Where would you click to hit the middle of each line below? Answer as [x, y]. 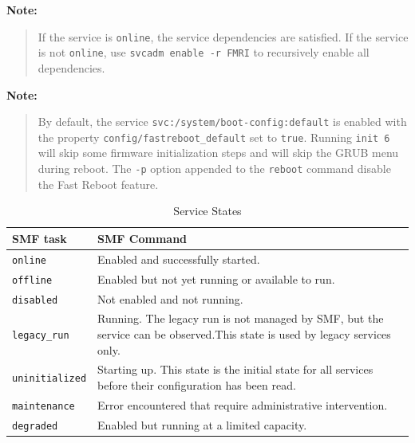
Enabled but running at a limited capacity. [202, 424]
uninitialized [49, 379]
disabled [35, 300]
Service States [207, 211]
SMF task [40, 238]
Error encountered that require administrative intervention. [243, 404]
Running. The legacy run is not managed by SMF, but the [241, 318]
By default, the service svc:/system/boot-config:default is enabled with [222, 122]
